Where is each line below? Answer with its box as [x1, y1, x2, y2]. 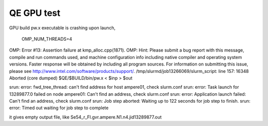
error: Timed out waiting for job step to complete [9, 105, 109, 111]
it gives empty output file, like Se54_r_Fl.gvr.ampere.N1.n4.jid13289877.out [9, 114, 162, 120]
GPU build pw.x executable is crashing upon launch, [9, 25, 116, 31]
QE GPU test [9, 7, 61, 18]
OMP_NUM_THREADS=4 [21, 36, 72, 42]
